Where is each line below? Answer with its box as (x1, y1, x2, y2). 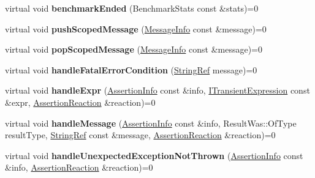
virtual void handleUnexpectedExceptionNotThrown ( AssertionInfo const (5, 149, 303, 161)
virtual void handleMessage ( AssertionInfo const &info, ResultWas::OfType (5, 116, 297, 129)
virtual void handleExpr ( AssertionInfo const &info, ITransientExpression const (5, 84, 310, 97)
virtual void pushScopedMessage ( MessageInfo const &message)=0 (5, 22, 267, 35)
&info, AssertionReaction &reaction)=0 (5, 161, 153, 174)
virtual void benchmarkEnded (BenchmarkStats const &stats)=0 (5, 2, 259, 14)
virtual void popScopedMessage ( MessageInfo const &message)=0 (5, 43, 262, 56)
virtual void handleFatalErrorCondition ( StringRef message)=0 (5, 63, 257, 76)
